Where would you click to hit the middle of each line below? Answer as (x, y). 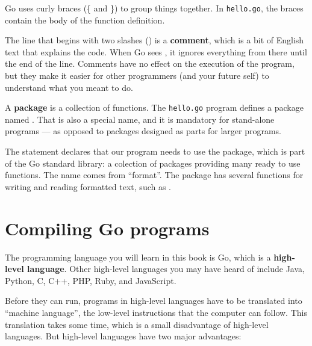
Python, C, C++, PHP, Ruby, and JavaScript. (91, 280)
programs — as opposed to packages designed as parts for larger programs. (143, 131)
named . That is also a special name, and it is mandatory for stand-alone (140, 119)
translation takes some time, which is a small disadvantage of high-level (137, 324)
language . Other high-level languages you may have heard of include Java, (166, 269)
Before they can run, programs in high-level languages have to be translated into (154, 301)
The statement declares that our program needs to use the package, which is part (155, 151)
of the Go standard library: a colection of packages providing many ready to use (153, 163)
